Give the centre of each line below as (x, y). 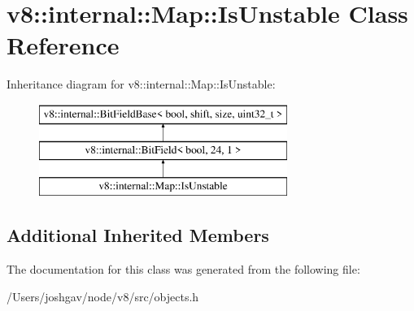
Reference (63, 45)
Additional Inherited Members (138, 235)
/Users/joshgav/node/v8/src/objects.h (103, 296)
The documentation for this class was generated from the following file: (183, 269)
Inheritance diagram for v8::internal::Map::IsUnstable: (141, 84)
